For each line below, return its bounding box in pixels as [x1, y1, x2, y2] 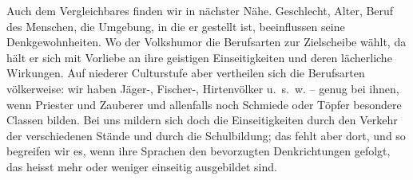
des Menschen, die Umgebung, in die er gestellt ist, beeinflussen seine [6, 18, 345, 34]
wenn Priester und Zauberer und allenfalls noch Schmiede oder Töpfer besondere [6, 96, 402, 112]
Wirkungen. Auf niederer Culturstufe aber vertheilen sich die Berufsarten [6, 65, 365, 81]
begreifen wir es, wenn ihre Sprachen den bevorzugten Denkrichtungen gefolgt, [6, 143, 391, 159]
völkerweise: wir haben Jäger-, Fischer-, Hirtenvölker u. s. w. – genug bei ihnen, [6, 80, 399, 96]
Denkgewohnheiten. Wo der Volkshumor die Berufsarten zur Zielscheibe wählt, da [6, 33, 407, 50]
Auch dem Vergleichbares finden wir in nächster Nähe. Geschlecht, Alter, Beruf [6, 2, 394, 18]
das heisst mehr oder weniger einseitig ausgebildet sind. [6, 158, 277, 174]
